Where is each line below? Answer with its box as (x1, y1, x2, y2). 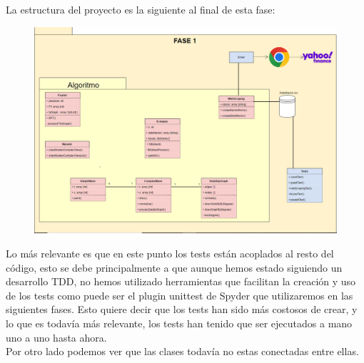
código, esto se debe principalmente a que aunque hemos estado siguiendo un (6, 260, 343, 275)
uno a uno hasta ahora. (6, 329, 107, 344)
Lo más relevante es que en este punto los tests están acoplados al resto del (6, 246, 334, 261)
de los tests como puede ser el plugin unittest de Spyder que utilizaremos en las (6, 287, 353, 302)
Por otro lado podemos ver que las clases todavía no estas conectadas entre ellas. (6, 344, 359, 359)
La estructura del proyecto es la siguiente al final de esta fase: (6, 2, 275, 16)
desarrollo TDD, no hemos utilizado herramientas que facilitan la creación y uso (6, 274, 356, 289)
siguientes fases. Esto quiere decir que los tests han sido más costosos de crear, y (6, 302, 358, 317)
